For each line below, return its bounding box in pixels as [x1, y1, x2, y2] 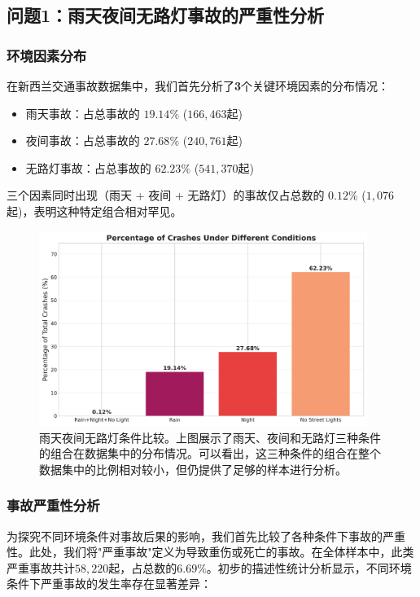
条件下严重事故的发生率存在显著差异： [7, 575, 212, 592]
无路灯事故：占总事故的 [25, 159, 151, 176]
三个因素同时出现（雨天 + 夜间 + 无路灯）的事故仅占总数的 [7, 187, 325, 204]
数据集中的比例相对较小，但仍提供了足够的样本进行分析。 [39, 460, 347, 477]
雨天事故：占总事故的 [25, 104, 140, 121]
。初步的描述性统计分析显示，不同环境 [206, 559, 412, 576]
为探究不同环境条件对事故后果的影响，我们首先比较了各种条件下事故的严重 [7, 527, 405, 544]
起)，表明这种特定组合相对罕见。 [7, 202, 182, 219]
